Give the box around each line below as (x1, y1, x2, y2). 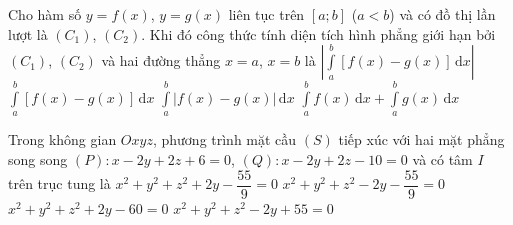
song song (8, 148, 68, 169)
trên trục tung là (8, 173, 111, 194)
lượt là (8, 23, 48, 44)
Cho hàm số (8, 4, 82, 24)
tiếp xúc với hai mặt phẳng (338, 129, 505, 150)
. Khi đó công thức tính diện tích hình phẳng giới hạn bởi (141, 23, 496, 44)
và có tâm (412, 148, 473, 169)
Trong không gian (8, 129, 117, 150)
